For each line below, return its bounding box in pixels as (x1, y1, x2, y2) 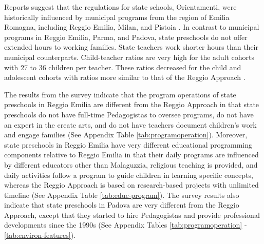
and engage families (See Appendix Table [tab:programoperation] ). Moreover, (4, 129, 248, 140)
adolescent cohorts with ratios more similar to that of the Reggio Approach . (4, 72, 246, 83)
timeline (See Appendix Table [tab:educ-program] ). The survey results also (4, 189, 239, 200)
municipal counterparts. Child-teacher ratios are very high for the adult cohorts (4, 51, 255, 62)
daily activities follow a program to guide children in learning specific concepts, (4, 169, 253, 180)
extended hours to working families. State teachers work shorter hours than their (4, 42, 258, 52)
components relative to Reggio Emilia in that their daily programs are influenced (4, 149, 259, 160)
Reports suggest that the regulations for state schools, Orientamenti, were (4, 2, 237, 12)
